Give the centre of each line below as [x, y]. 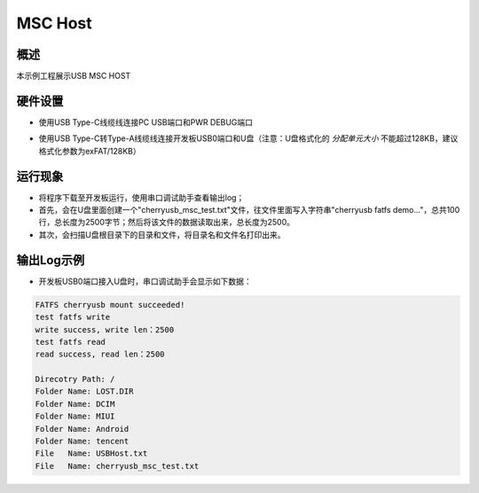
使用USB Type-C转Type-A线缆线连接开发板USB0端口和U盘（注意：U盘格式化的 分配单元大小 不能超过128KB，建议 [248, 138]
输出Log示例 [51, 260]
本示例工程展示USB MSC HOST [74, 76]
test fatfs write [73, 317]
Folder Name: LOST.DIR [84, 391]
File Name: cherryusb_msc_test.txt [117, 466]
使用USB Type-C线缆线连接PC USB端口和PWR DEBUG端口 [145, 122]
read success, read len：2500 [100, 354]
